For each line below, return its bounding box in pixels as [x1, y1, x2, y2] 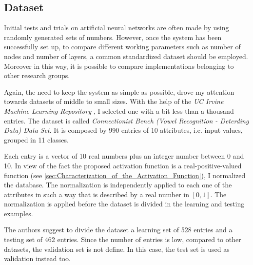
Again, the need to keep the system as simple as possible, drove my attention [4, 86, 234, 97]
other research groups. [4, 70, 70, 81]
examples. [4, 208, 33, 218]
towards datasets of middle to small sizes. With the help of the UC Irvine [4, 96, 224, 106]
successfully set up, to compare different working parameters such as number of [4, 41, 241, 52]
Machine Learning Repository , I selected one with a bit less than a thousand [4, 105, 234, 116]
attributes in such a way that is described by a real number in [4, 189, 190, 199]
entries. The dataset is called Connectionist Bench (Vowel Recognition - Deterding [4, 115, 249, 125]
